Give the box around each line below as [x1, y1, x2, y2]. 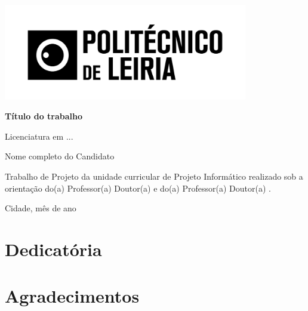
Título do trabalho [5, 110, 83, 122]
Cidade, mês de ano [5, 202, 76, 214]
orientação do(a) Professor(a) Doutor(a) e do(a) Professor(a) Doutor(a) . [5, 181, 271, 194]
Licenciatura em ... [5, 130, 73, 142]
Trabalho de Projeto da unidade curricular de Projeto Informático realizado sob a [5, 170, 303, 183]
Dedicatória [5, 237, 102, 261]
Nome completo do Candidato [5, 150, 115, 162]
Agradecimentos [5, 284, 140, 308]
